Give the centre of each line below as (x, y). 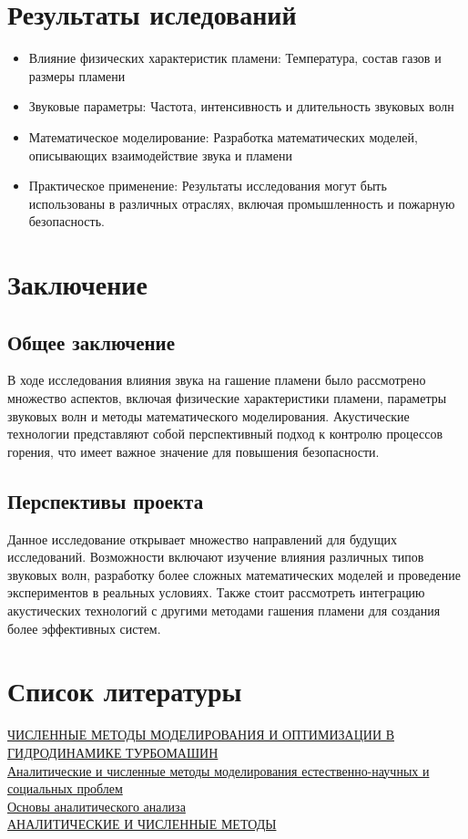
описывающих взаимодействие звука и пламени (160, 155)
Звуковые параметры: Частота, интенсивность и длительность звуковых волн (241, 106)
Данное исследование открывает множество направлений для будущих (202, 539)
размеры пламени (77, 75)
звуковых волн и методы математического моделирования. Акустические (209, 415)
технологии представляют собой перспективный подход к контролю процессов (225, 434)
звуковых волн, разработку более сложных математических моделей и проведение (234, 574)
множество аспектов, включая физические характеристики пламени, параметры (227, 398)
